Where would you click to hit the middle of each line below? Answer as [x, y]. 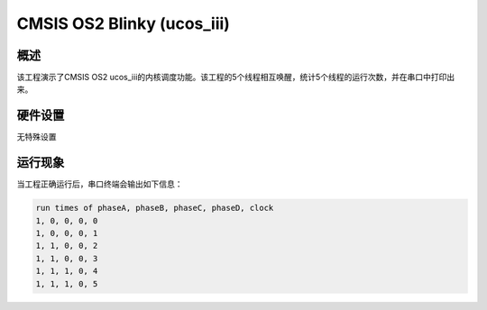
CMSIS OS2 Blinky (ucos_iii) [123, 23]
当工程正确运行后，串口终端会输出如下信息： [100, 184]
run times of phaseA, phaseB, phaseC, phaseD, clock [155, 208]
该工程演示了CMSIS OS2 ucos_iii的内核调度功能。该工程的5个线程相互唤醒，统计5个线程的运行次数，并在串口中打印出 [236, 77]
